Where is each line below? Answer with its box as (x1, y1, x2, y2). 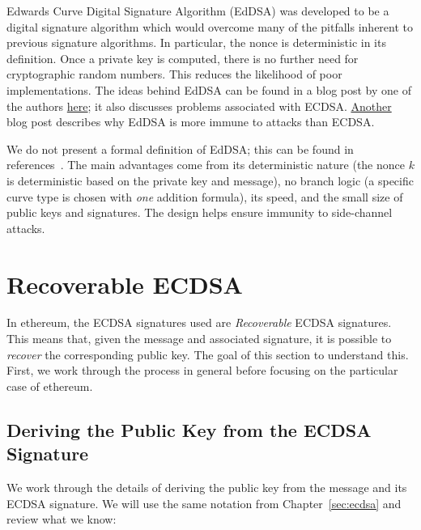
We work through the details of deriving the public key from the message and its (6, 479, 407, 495)
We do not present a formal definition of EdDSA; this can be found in (6, 140, 354, 157)
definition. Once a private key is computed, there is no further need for (6, 49, 359, 66)
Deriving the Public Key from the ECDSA (6, 417, 372, 442)
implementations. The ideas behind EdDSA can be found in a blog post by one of (6, 81, 411, 98)
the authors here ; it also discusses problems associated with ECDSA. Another (6, 97, 392, 114)
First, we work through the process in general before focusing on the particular (6, 362, 398, 379)
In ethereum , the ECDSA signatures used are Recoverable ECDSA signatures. (6, 314, 392, 331)
